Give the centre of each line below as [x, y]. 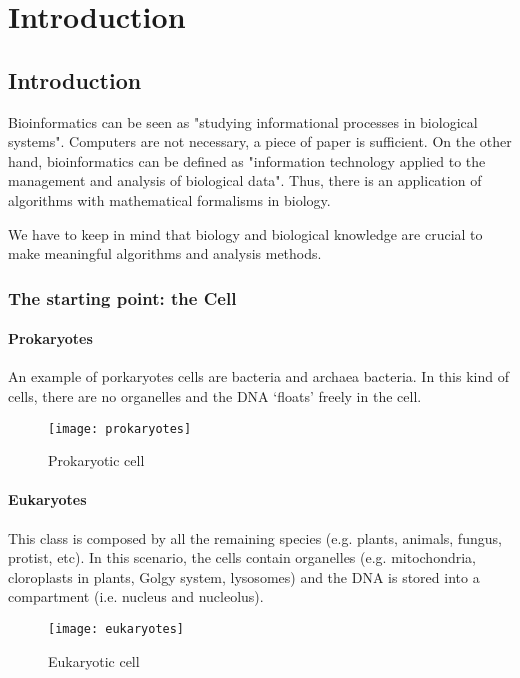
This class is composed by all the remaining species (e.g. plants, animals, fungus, [255, 537]
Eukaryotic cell [94, 660]
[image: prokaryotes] [120, 428]
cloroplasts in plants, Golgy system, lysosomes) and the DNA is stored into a [244, 576]
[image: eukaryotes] [116, 628]
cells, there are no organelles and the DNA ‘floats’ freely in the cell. [215, 395]
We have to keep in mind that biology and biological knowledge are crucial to [245, 233]
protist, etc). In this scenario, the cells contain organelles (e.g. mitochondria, [242, 557]
